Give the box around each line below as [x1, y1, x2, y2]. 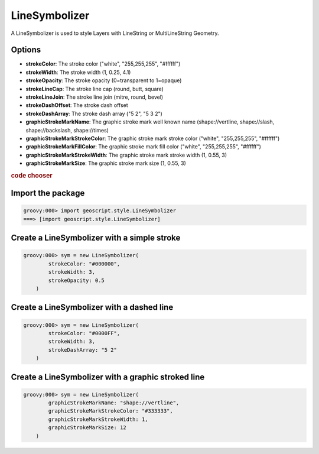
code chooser [11, 171, 53, 180]
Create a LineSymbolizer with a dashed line [11, 302, 174, 313]
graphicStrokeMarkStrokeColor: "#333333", [48, 408, 174, 414]
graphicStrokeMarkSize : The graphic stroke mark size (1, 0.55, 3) [25, 160, 186, 167]
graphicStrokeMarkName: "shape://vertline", [48, 400, 180, 406]
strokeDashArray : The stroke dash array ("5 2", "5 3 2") [25, 110, 162, 117]
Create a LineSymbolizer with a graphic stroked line [11, 372, 205, 382]
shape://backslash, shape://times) [25, 127, 109, 134]
